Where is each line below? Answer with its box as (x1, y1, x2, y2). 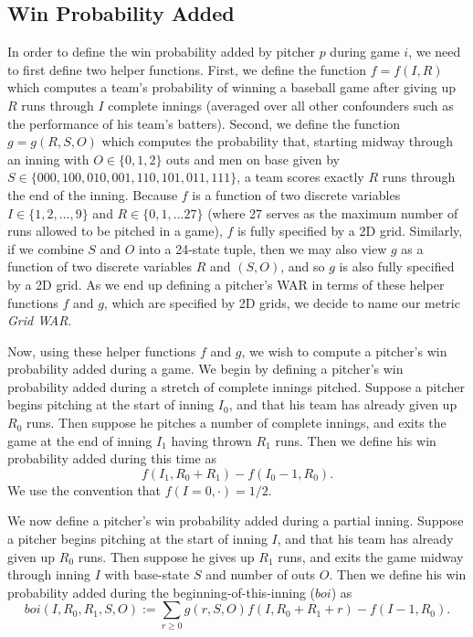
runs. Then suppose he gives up (78, 547, 255, 566)
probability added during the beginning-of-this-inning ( (7, 582, 316, 601)
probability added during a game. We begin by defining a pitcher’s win (7, 359, 404, 378)
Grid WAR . (7, 311, 72, 330)
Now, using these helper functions (7, 341, 196, 360)
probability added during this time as (7, 449, 216, 468)
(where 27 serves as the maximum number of (207, 203, 458, 222)
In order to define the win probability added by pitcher (7, 42, 315, 61)
